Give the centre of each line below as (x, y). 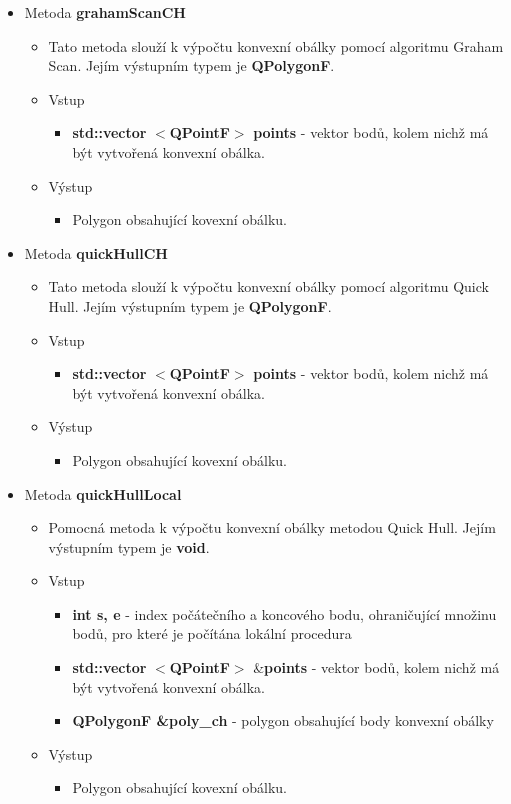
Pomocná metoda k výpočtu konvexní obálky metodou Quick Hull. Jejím (272, 527)
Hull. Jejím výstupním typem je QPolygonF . (190, 305)
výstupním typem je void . (129, 546)
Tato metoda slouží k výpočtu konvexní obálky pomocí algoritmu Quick (268, 286)
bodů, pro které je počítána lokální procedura (212, 633)
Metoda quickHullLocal (103, 493)
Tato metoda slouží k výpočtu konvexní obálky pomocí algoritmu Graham (276, 45)
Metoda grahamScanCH (105, 12)
